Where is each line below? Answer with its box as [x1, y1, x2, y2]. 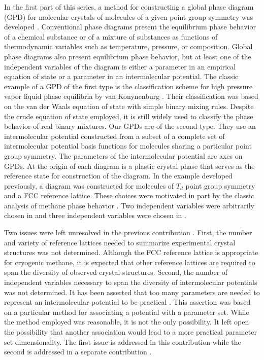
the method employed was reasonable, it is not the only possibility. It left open [4, 316, 249, 327]
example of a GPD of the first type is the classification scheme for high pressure [4, 81, 253, 91]
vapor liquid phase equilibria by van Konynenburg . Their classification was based [4, 91, 258, 101]
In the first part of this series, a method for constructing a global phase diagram [4, 2, 254, 12]
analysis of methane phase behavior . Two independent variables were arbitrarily [4, 200, 254, 210]
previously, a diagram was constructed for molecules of [4, 180, 174, 191]
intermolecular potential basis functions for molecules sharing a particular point [4, 140, 252, 151]
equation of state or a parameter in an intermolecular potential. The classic [4, 71, 239, 82]
